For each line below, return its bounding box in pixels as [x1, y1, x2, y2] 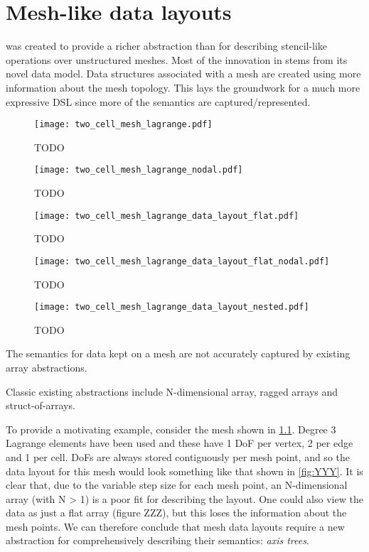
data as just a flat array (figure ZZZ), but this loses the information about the [6, 505, 347, 520]
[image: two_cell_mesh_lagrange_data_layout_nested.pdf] [34, 302, 309, 313]
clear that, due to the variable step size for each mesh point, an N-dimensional [6, 477, 348, 492]
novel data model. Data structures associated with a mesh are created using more [6, 66, 361, 81]
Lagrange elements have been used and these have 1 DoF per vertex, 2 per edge [6, 435, 353, 450]
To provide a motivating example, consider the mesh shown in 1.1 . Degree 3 [6, 421, 336, 436]
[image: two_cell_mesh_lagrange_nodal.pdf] [34, 165, 243, 175]
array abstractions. [6, 359, 87, 374]
